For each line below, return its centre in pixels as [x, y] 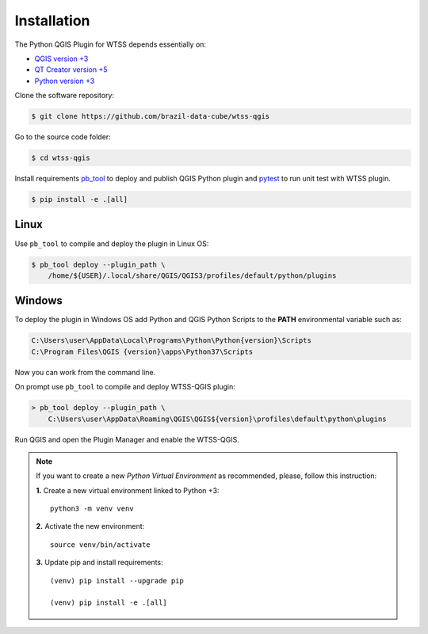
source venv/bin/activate [100, 545]
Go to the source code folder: [63, 137]
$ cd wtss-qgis [61, 158]
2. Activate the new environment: [90, 526]
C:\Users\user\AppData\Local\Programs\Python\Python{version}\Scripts [172, 341]
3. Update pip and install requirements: [99, 563]
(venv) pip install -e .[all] [109, 603]
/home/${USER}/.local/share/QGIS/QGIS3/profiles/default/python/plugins [192, 275]
